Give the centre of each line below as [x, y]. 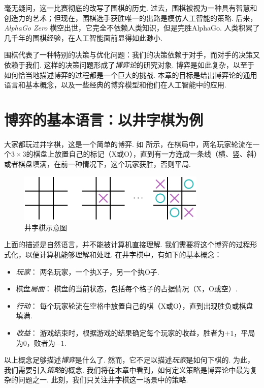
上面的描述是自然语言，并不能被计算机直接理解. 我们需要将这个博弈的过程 [127, 244]
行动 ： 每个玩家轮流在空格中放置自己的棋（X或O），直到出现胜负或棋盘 [135, 305]
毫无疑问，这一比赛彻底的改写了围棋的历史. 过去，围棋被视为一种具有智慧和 [131, 8]
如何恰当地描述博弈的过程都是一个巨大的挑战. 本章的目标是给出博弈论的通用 [131, 74]
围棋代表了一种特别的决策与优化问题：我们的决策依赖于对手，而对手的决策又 [132, 55]
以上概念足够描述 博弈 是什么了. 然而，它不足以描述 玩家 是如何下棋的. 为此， [129, 360]
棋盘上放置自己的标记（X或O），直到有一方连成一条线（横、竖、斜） [145, 154]
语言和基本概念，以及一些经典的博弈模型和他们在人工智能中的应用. [115, 85]
